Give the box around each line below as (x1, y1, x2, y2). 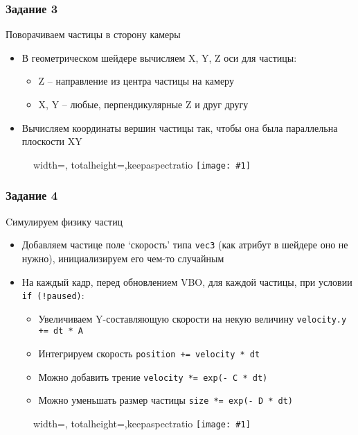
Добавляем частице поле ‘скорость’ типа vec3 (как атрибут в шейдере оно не (21, 237, 348, 252)
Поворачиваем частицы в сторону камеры (6, 27, 181, 42)
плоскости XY (21, 134, 82, 148)
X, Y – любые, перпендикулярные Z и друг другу (38, 97, 249, 111)
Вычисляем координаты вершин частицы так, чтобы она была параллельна (21, 120, 338, 135)
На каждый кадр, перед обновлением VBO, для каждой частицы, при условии (21, 274, 352, 289)
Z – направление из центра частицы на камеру (38, 74, 234, 88)
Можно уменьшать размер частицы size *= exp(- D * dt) (38, 393, 293, 407)
